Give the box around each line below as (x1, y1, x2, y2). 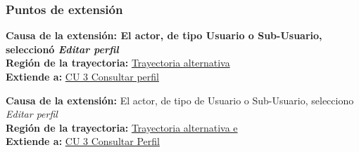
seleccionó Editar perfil (6, 41, 119, 56)
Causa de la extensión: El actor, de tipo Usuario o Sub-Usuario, (6, 28, 322, 43)
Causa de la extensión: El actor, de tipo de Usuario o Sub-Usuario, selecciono (6, 92, 354, 107)
